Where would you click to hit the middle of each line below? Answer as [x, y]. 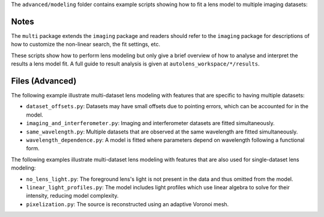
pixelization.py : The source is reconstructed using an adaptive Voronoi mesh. [127, 204]
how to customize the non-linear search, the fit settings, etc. [85, 44]
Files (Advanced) [44, 81]
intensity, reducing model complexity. [72, 196]
